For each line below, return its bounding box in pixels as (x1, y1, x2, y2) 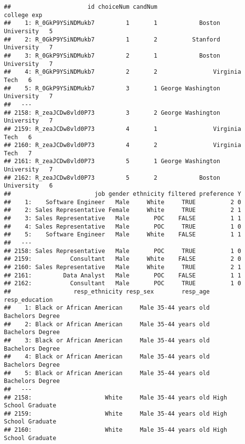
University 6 (4, 182, 53, 190)
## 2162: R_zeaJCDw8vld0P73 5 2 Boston (4, 174, 220, 181)
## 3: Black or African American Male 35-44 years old (4, 337, 210, 344)
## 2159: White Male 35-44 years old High (4, 410, 227, 417)
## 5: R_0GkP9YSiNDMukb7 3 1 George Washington (4, 85, 220, 92)
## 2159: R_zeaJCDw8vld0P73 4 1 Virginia (4, 125, 241, 132)
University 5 (4, 27, 53, 35)
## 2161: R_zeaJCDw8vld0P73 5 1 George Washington (4, 158, 220, 165)
